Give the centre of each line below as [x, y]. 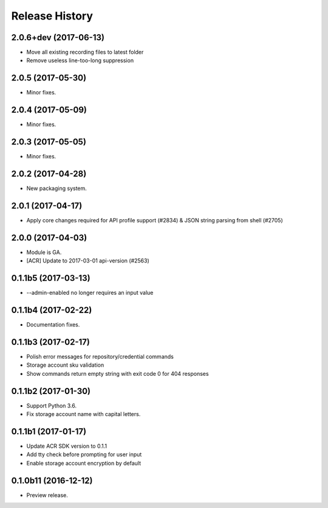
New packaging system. [57, 188]
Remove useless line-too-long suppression [80, 60]
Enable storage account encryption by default [84, 463]
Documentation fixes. [53, 325]
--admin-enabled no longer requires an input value [90, 293]
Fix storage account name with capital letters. [84, 414]
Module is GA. [44, 252]
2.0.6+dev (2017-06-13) [58, 37]
